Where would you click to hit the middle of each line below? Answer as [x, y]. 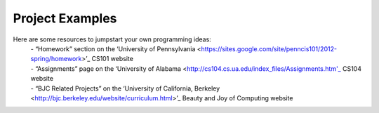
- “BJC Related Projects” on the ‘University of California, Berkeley [125, 88]
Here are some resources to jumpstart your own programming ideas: [112, 39]
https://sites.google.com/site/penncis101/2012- [269, 48]
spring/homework [56, 59]
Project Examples [65, 18]
